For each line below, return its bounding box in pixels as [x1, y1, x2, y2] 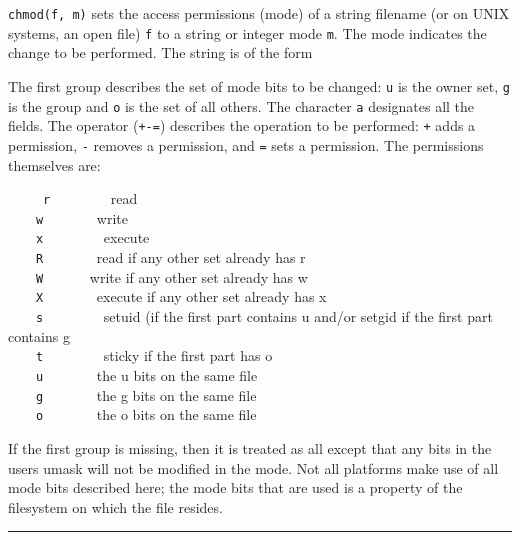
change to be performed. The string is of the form [8, 42, 313, 63]
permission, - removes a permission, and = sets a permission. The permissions [8, 134, 484, 155]
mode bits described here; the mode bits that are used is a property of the [8, 477, 463, 498]
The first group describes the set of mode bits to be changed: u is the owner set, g [8, 75, 510, 96]
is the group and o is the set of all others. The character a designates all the [8, 95, 475, 116]
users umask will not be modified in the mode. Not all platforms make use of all [8, 457, 499, 478]
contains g [8, 325, 70, 346]
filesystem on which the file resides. [8, 496, 223, 517]
